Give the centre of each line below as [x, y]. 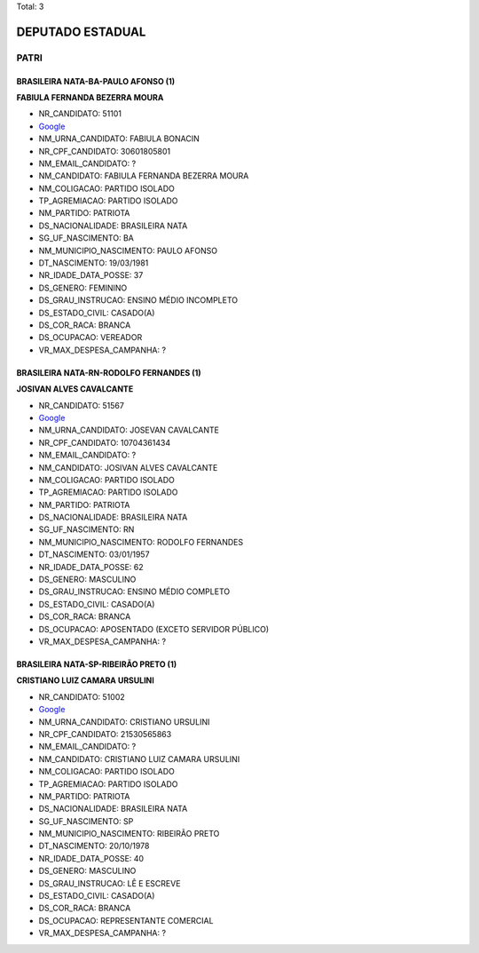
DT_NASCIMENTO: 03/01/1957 [94, 554]
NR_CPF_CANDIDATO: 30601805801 [105, 151]
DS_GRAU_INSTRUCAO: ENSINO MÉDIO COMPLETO [134, 592]
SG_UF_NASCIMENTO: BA [86, 238]
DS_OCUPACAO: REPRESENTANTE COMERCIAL [126, 920]
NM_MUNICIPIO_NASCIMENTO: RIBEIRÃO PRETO [129, 834]
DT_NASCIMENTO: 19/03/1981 [94, 263]
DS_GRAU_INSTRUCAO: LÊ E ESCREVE [110, 883]
